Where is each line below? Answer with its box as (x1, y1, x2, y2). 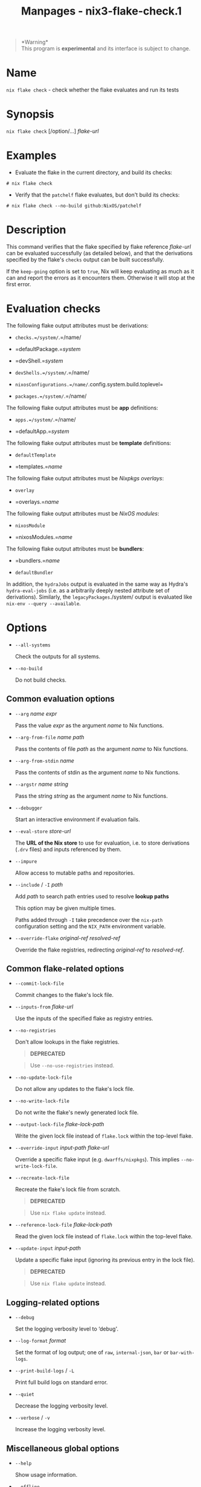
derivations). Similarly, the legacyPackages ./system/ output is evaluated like (6, 593, 193, 600)
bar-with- (170, 1350, 195, 1356)
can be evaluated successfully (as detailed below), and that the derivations (6, 249, 193, 257)
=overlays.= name (14, 498, 59, 505)
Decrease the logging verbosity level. (14, 1402, 108, 1409)
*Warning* (21, 38, 48, 46)
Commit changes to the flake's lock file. (14, 992, 113, 999)
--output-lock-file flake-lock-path (14, 1121, 104, 1128)
